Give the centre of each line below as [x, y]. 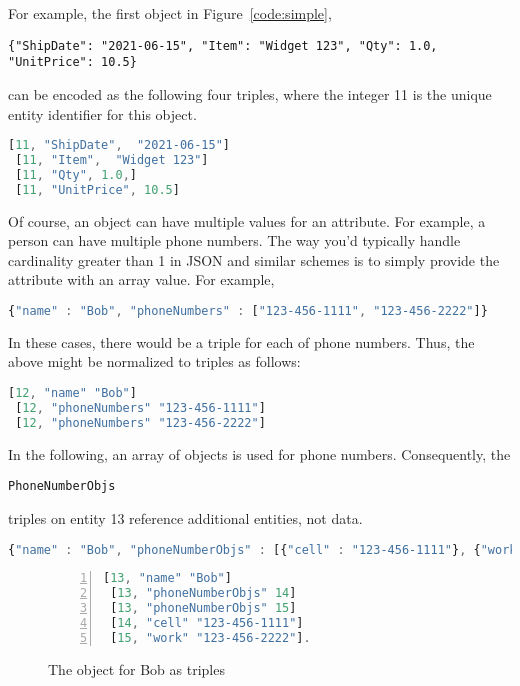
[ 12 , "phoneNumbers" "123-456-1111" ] [140, 407]
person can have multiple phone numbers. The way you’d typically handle [234, 240]
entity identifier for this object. [102, 113]
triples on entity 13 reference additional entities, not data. [185, 517]
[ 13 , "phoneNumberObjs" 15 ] [203, 608]
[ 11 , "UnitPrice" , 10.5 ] [97, 189]
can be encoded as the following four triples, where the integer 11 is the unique [250, 93]
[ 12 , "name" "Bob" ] [72, 393]
